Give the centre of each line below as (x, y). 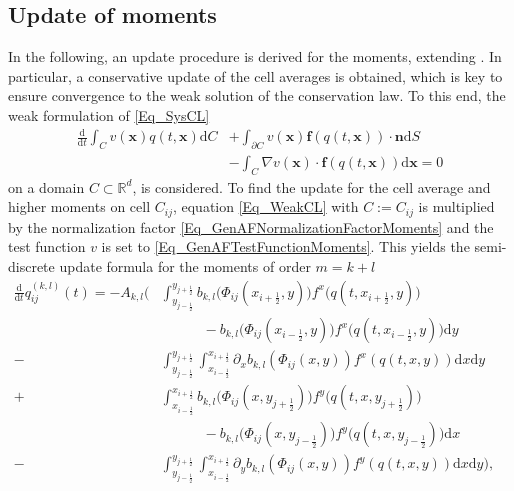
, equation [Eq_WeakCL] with (265, 206)
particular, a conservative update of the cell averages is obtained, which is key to (255, 75)
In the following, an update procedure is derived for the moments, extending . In (255, 56)
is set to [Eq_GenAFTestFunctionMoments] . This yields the (285, 246)
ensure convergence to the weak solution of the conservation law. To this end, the (257, 95)
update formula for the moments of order (185, 265)
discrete (31, 265)
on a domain (46, 186)
